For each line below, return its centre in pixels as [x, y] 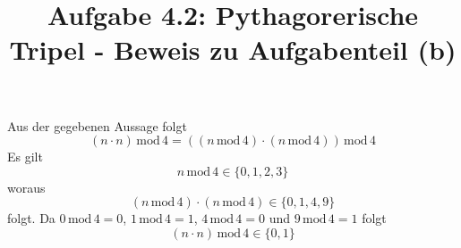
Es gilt [25, 157]
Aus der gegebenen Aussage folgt [97, 125]
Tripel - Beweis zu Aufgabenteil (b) [233, 50]
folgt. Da [31, 218]
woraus [26, 187]
